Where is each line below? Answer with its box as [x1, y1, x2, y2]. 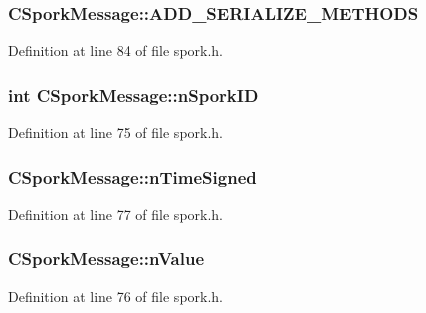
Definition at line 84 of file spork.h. [8, 40, 224, 61]
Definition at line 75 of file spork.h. [8, 122, 224, 143]
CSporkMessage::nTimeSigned [8, 164, 257, 189]
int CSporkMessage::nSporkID [8, 82, 259, 107]
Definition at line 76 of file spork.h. [8, 285, 224, 306]
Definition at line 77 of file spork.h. [8, 203, 224, 224]
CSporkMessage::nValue [8, 246, 205, 271]
